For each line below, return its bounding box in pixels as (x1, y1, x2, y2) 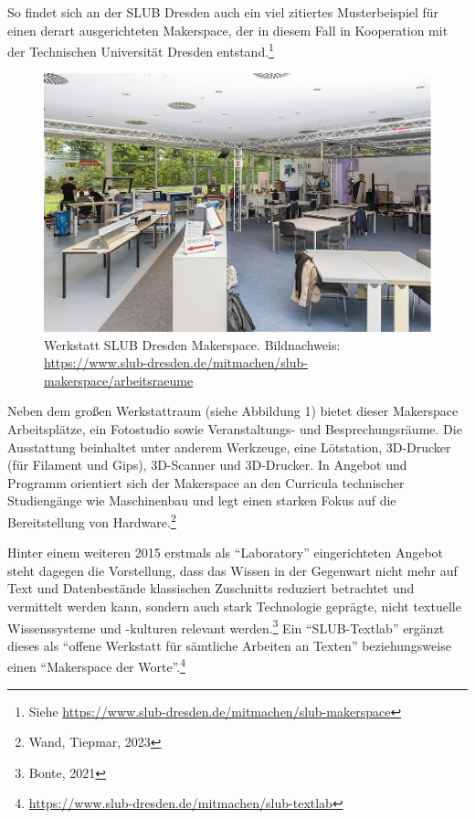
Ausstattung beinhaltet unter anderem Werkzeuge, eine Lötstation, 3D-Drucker (7, 437, 451, 456)
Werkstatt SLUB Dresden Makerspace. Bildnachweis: (44, 335, 341, 354)
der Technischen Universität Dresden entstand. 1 (7, 39, 274, 60)
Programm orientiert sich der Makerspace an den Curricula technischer (7, 473, 405, 492)
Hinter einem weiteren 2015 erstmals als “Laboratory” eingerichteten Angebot (7, 543, 444, 562)
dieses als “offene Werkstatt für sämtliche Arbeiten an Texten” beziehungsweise (7, 635, 451, 654)
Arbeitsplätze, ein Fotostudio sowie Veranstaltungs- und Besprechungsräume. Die (7, 419, 462, 438)
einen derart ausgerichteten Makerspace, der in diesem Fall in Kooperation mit (7, 20, 449, 39)
